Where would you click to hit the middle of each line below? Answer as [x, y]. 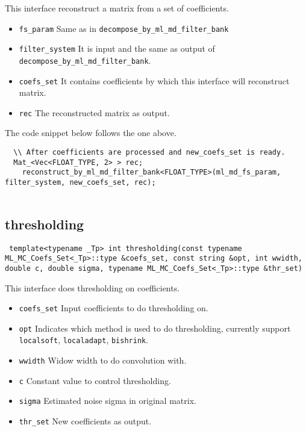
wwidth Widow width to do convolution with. [103, 360]
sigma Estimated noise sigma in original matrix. [108, 401]
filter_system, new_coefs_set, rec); [80, 183]
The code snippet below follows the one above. [91, 133]
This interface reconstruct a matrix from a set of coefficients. [117, 8]
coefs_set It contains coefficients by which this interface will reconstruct [154, 80]
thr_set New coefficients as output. [85, 421]
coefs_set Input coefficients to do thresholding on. [114, 308]
